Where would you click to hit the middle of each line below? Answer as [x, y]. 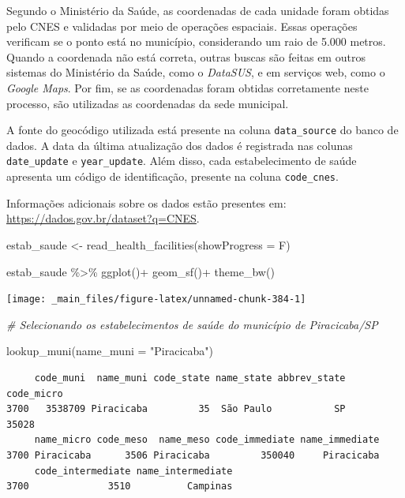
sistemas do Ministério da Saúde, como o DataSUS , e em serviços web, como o [196, 72]
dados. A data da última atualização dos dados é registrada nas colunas [180, 145]
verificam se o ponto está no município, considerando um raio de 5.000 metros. [196, 41]
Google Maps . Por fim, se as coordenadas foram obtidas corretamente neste [187, 87]
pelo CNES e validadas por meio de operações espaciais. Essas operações [182, 26]
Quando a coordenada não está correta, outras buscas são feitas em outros [186, 56]
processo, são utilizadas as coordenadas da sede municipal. [148, 103]
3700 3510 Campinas [120, 487]
